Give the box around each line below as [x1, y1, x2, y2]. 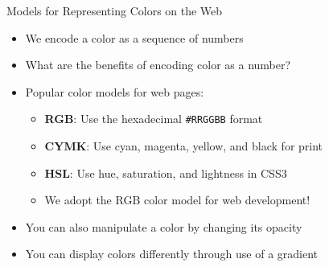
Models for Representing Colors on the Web [6, 2, 223, 18]
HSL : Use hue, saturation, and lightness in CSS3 [44, 164, 287, 181]
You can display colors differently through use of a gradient [25, 245, 319, 262]
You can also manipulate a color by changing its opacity [25, 218, 302, 235]
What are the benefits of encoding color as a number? [25, 56, 291, 73]
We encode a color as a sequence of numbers [25, 29, 244, 46]
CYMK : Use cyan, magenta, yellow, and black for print [44, 138, 323, 154]
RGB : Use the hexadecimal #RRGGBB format [44, 110, 263, 127]
